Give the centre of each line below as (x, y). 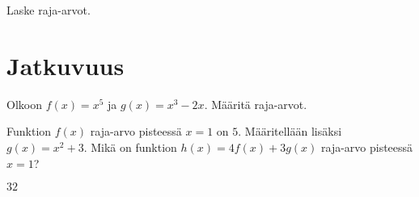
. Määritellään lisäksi (290, 131)
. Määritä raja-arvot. (256, 104)
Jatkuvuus (66, 65)
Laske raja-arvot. (49, 10)
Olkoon (24, 104)
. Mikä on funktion (130, 147)
